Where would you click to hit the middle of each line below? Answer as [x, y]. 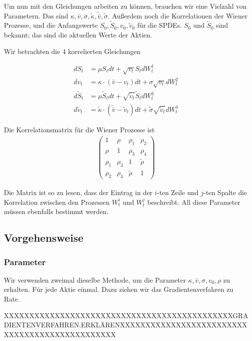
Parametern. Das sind [36, 15]
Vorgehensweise [44, 238]
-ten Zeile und [178, 192]
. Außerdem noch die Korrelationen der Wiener [178, 15]
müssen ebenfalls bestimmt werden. [56, 211]
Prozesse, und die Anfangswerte [51, 25]
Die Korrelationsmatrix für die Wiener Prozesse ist [79, 129]
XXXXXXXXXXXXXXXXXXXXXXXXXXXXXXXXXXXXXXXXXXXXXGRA [126, 315]
